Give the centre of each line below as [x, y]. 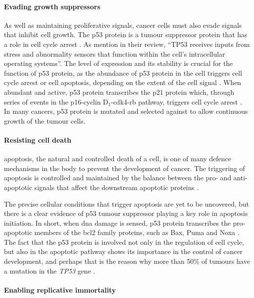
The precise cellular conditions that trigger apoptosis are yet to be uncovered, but [127, 203]
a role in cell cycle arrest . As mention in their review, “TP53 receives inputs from [127, 44]
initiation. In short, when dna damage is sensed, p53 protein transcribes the [117, 223]
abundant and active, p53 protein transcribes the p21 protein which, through [119, 92]
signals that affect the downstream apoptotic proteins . [116, 187]
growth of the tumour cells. [45, 120]
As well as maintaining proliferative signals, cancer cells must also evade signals [123, 25]
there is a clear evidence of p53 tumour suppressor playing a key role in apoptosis [126, 213]
